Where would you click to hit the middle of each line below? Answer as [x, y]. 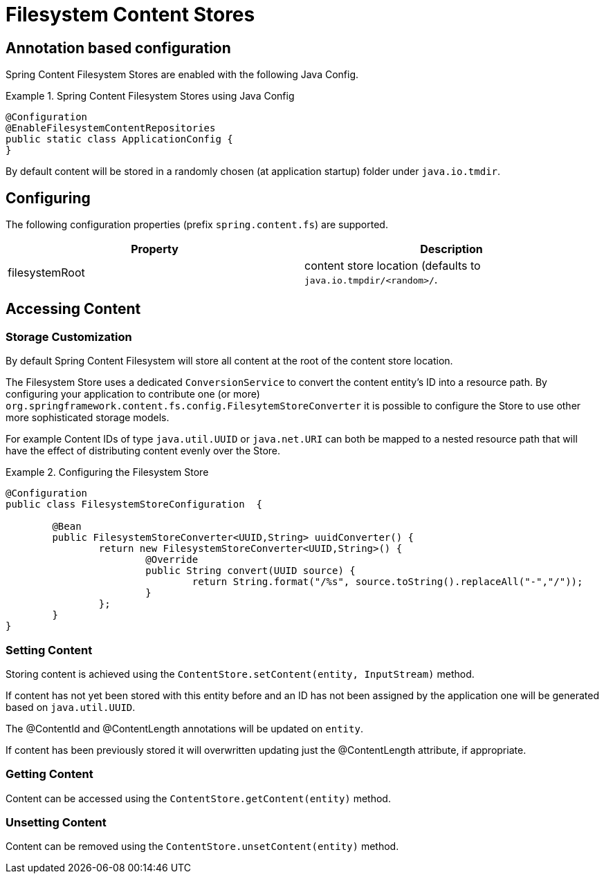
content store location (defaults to [393, 266]
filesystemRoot [46, 273]
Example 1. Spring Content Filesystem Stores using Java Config [150, 96]
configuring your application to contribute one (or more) [133, 394]
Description [451, 249]
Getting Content [49, 774]
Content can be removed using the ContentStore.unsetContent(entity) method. [202, 846]
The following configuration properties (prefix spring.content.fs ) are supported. [197, 225]
